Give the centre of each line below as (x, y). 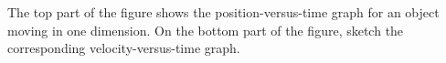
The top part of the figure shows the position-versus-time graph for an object (223, 12)
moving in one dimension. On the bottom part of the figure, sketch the (206, 30)
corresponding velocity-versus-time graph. (124, 48)
